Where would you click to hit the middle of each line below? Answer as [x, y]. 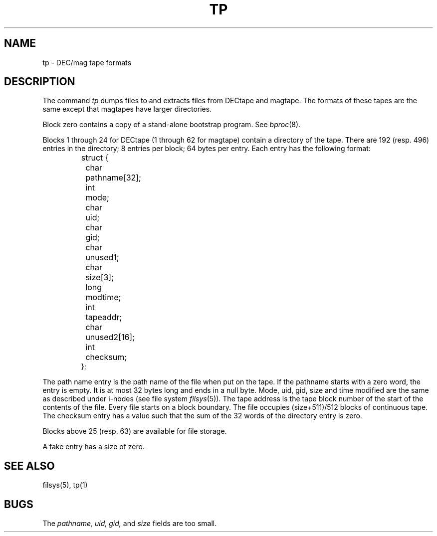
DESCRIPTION [40, 82]
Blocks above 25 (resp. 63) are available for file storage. [135, 431]
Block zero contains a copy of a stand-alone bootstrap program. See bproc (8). [172, 125]
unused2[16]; [110, 337]
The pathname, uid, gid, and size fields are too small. [130, 524]
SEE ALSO [29, 466]
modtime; [103, 297]
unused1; [102, 258]
